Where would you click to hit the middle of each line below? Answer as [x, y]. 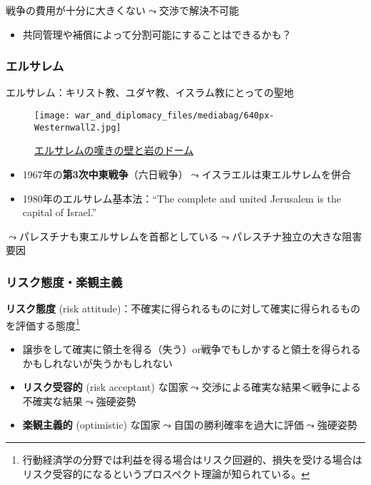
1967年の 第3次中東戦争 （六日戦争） [105, 174]
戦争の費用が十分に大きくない [76, 10]
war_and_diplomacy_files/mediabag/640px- [175, 116]
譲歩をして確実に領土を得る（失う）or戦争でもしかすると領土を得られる [192, 348]
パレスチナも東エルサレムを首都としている [119, 236]
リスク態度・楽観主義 [64, 281]
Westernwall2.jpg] [78, 127]
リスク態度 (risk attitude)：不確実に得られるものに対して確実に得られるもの [183, 308]
